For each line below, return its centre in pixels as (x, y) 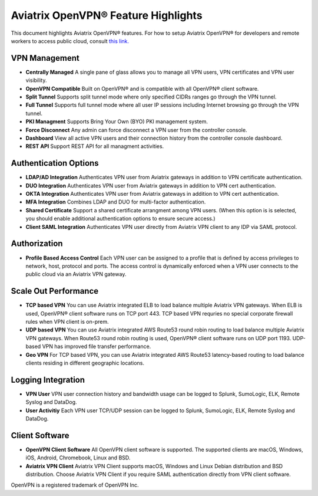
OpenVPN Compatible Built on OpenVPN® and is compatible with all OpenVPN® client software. (142, 88)
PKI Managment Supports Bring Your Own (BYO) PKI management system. (117, 121)
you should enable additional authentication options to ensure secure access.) (120, 219)
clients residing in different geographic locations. (85, 363)
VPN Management (45, 58)
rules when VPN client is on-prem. (67, 321)
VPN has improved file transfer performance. (97, 346)
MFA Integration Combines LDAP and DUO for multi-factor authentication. (116, 202)
